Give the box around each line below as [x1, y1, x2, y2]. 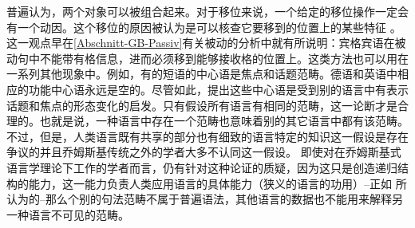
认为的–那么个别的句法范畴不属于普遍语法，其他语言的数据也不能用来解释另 [6, 191, 403, 207]
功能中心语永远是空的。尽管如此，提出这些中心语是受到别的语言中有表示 [28, 81, 409, 97]
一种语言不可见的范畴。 [6, 206, 129, 222]
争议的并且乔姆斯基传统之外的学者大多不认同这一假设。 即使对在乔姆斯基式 [6, 143, 401, 160]
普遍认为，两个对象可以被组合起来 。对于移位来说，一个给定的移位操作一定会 [6, 3, 409, 19]
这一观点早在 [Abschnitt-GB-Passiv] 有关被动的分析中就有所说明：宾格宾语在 [6, 34, 395, 51]
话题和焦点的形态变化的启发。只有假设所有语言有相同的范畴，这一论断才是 [6, 96, 397, 113]
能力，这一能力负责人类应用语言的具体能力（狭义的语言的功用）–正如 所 [28, 175, 407, 191]
